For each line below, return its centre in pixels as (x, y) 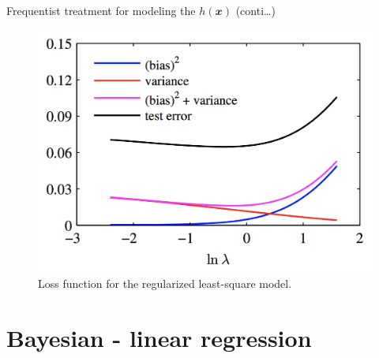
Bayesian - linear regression (159, 337)
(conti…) (255, 10)
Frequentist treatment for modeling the (101, 10)
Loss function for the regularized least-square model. (165, 283)
